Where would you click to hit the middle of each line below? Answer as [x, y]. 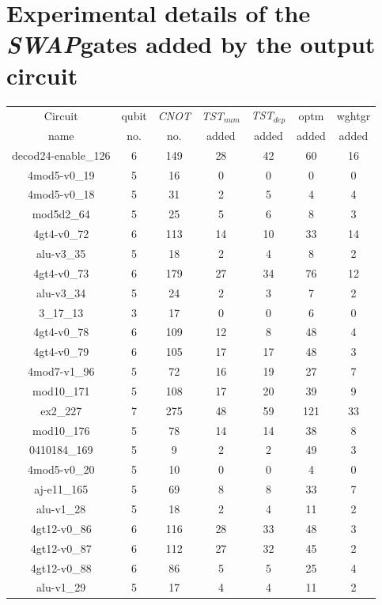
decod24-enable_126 [61, 155]
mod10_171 [61, 390]
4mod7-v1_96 [61, 371]
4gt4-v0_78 [61, 332]
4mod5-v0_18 [61, 194]
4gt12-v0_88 [61, 567]
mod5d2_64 [61, 214]
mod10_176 [61, 430]
